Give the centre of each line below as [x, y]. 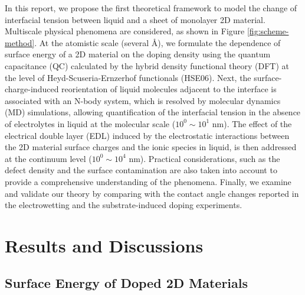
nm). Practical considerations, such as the [204, 158]
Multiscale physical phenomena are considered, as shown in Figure [125, 31]
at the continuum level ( [48, 158]
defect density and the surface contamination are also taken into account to [141, 170]
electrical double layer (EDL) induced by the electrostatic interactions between [147, 135]
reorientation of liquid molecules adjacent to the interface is [169, 89]
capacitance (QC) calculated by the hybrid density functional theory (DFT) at [147, 65]
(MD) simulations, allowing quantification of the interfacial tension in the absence [153, 112]
